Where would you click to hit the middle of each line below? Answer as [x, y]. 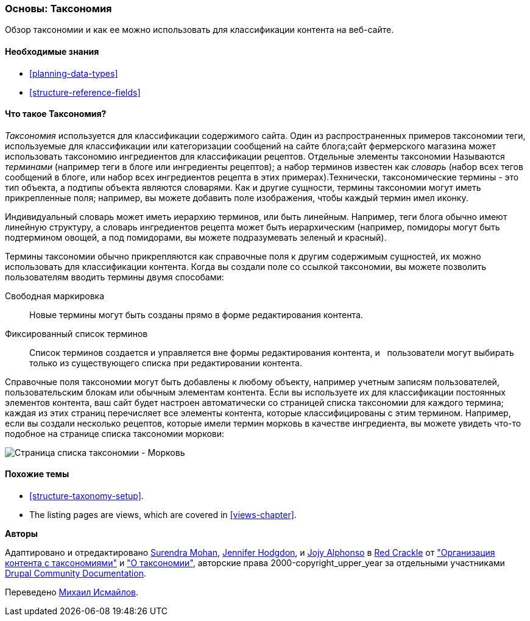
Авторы [22, 534]
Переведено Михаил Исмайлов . [72, 592]
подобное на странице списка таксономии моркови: [115, 433]
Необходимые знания [52, 51]
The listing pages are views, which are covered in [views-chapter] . [163, 515]
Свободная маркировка [55, 296]
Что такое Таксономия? [56, 114]
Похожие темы [37, 474]
